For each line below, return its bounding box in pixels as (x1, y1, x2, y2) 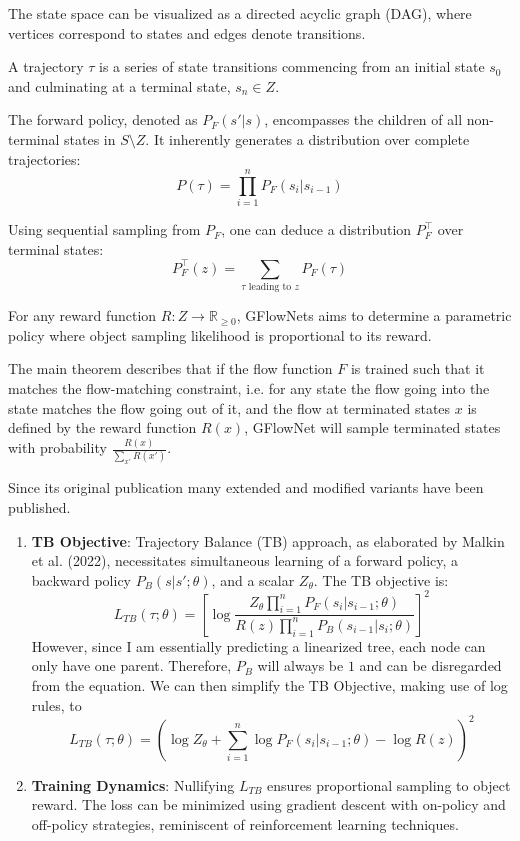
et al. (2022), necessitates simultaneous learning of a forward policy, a (31, 550, 459, 571)
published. (8, 496, 71, 517)
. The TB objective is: (313, 569, 449, 590)
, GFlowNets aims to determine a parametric (236, 305, 512, 326)
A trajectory (8, 56, 84, 77)
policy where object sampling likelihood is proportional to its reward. (8, 324, 432, 345)
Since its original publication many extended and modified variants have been (8, 477, 484, 498)
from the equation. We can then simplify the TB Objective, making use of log (31, 675, 508, 696)
